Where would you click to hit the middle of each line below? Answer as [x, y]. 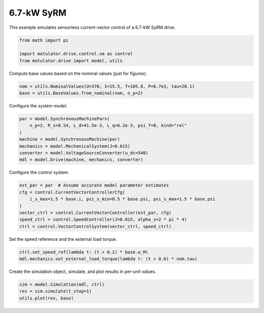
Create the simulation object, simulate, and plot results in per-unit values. [83, 271]
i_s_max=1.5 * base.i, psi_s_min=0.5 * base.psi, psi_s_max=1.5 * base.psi [122, 199]
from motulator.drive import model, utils [71, 61]
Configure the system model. [38, 106]
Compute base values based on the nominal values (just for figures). [78, 73]
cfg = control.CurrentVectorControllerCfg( [72, 192]
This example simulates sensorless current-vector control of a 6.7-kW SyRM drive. [92, 27]
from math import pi [44, 40]
